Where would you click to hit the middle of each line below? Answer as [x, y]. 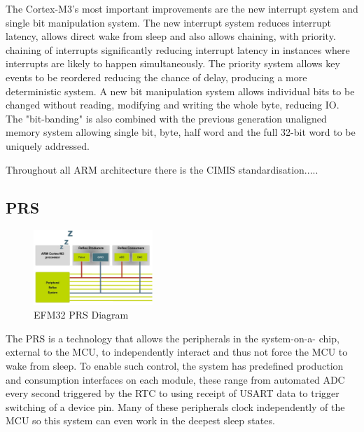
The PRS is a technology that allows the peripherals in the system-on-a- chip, [173, 338]
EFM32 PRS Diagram [81, 315]
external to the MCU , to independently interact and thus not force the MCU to [177, 352]
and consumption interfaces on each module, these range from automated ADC [175, 379]
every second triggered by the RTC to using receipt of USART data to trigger [173, 393]
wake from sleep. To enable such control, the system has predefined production [175, 365]
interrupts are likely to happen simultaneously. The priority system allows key [173, 63]
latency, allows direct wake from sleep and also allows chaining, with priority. [171, 36]
